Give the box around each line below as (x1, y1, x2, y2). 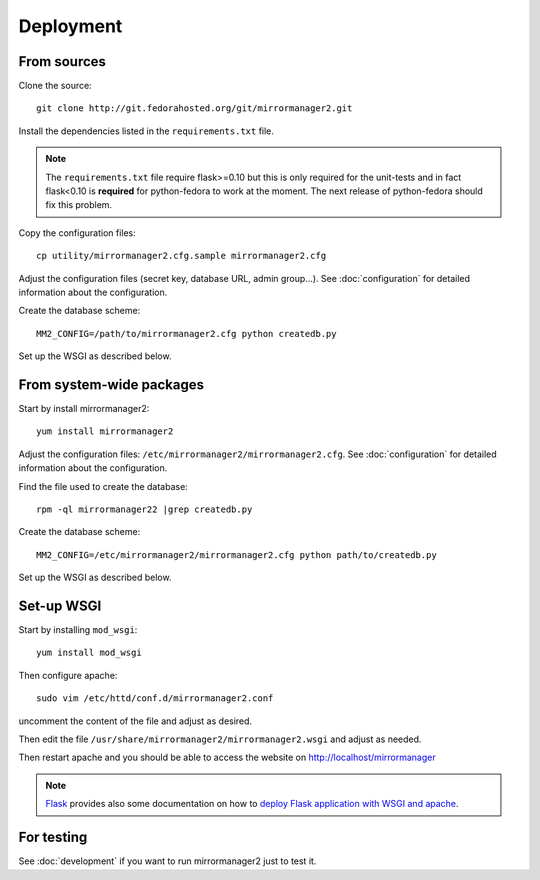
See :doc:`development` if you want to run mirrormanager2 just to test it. (18, 855, 317, 867)
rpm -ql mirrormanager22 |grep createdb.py (36, 504, 253, 515)
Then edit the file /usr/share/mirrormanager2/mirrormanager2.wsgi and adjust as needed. (18, 733, 422, 745)
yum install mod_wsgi (36, 647, 142, 659)
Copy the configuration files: (18, 226, 137, 239)
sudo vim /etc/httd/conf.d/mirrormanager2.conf (36, 693, 274, 704)
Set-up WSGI (18, 597, 102, 614)
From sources (18, 53, 107, 70)
